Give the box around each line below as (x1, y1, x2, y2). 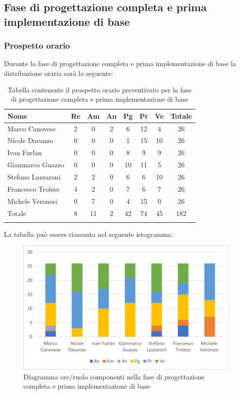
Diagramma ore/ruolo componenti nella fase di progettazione (23, 371, 205, 381)
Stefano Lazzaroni (7, 171, 61, 181)
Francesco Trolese (7, 183, 60, 194)
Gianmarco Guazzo (7, 160, 64, 170)
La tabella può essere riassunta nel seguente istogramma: (4, 229, 173, 239)
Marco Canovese (7, 123, 56, 133)
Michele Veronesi (7, 196, 57, 206)
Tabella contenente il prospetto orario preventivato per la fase (7, 84, 192, 94)
